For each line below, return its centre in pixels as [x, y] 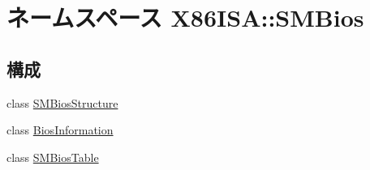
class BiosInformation [60, 130]
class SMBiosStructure [62, 102]
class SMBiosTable [53, 157]
